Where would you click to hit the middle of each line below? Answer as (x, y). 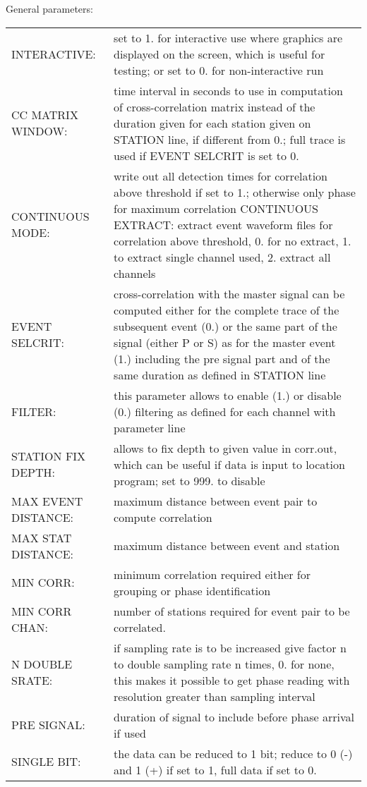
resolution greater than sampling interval (215, 696)
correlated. (140, 627)
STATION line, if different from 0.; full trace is (230, 139)
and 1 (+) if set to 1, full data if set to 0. (215, 769)
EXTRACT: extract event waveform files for (223, 224)
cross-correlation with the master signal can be (229, 293)
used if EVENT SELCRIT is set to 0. (206, 155)
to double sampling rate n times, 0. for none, (224, 664)
